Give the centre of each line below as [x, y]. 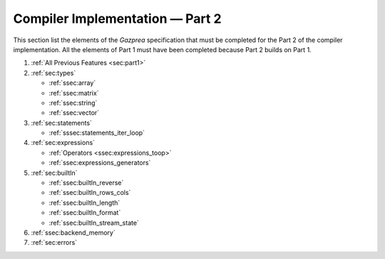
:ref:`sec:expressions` [63, 143]
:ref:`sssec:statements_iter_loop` [97, 133]
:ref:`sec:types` [53, 73]
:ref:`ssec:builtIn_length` [84, 203]
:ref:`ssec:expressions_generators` [100, 163]
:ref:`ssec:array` [72, 83]
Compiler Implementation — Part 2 [117, 19]
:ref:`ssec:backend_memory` [73, 233]
